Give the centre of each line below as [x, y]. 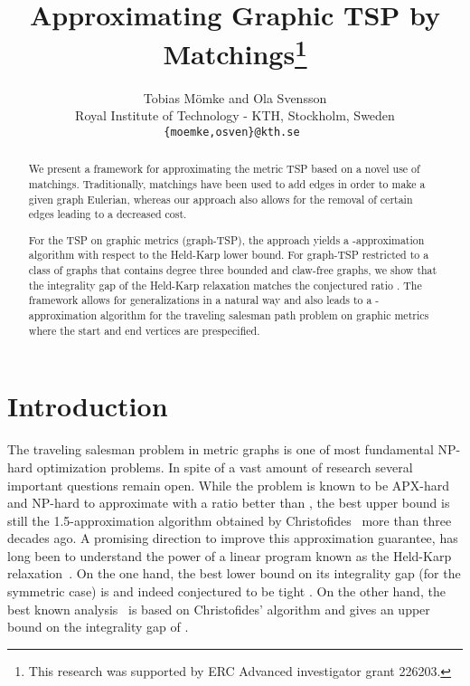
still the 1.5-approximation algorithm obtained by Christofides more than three [230, 520]
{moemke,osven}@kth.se [232, 132]
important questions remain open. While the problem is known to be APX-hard [229, 485]
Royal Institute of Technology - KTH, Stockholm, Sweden [235, 115]
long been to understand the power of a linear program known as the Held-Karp [230, 555]
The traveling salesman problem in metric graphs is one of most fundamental [221, 449]
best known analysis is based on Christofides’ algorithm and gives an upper [219, 609]
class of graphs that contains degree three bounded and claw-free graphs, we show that [233, 270]
